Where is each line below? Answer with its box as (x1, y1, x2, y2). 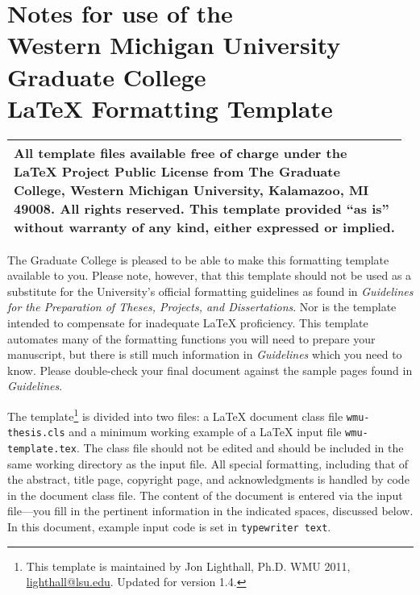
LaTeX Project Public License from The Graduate (14, 161, 340, 181)
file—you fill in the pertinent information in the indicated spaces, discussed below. (7, 502, 414, 519)
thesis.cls (7, 427, 65, 439)
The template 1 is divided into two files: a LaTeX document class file (7, 406, 343, 424)
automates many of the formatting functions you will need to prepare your (7, 330, 376, 347)
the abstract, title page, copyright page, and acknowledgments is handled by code (7, 471, 410, 488)
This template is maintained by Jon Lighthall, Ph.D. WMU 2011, (26, 557, 351, 574)
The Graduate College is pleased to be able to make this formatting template (7, 251, 389, 268)
